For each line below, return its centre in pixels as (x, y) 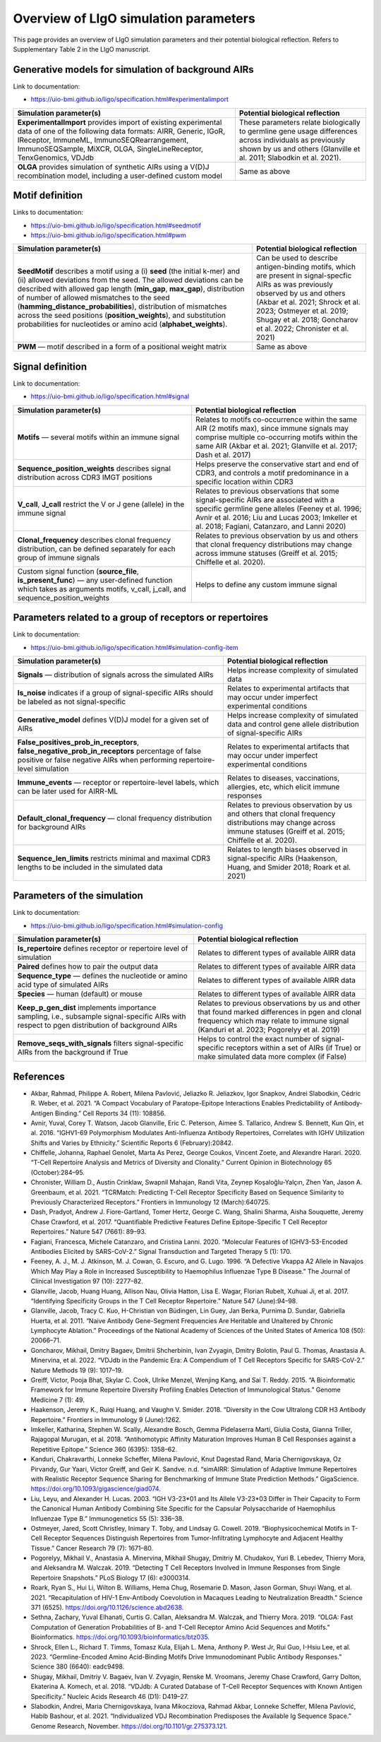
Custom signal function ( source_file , (78, 571)
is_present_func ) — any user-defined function (95, 580)
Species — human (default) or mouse (80, 994)
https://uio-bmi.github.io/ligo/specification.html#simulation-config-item (134, 647)
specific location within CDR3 (244, 482)
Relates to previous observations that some (267, 491)
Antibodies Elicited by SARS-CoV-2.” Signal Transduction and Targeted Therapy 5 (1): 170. (161, 1251)
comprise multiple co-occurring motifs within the (276, 437)
